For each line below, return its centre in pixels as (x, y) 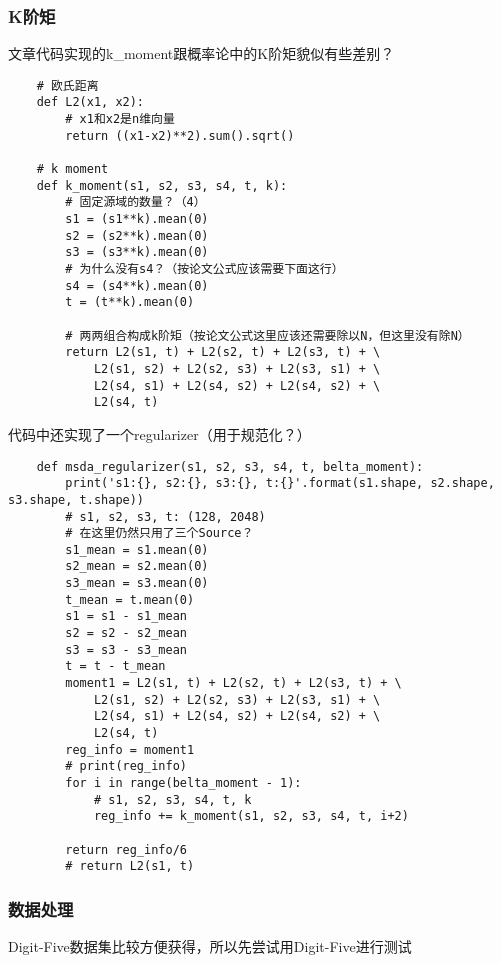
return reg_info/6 (126, 849)
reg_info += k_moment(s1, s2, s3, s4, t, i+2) (251, 816)
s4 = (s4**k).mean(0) (137, 285)
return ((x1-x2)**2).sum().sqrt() (180, 135)
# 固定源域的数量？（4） (135, 202)
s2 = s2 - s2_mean (126, 633)
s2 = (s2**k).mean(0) (137, 235)
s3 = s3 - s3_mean (126, 649)
